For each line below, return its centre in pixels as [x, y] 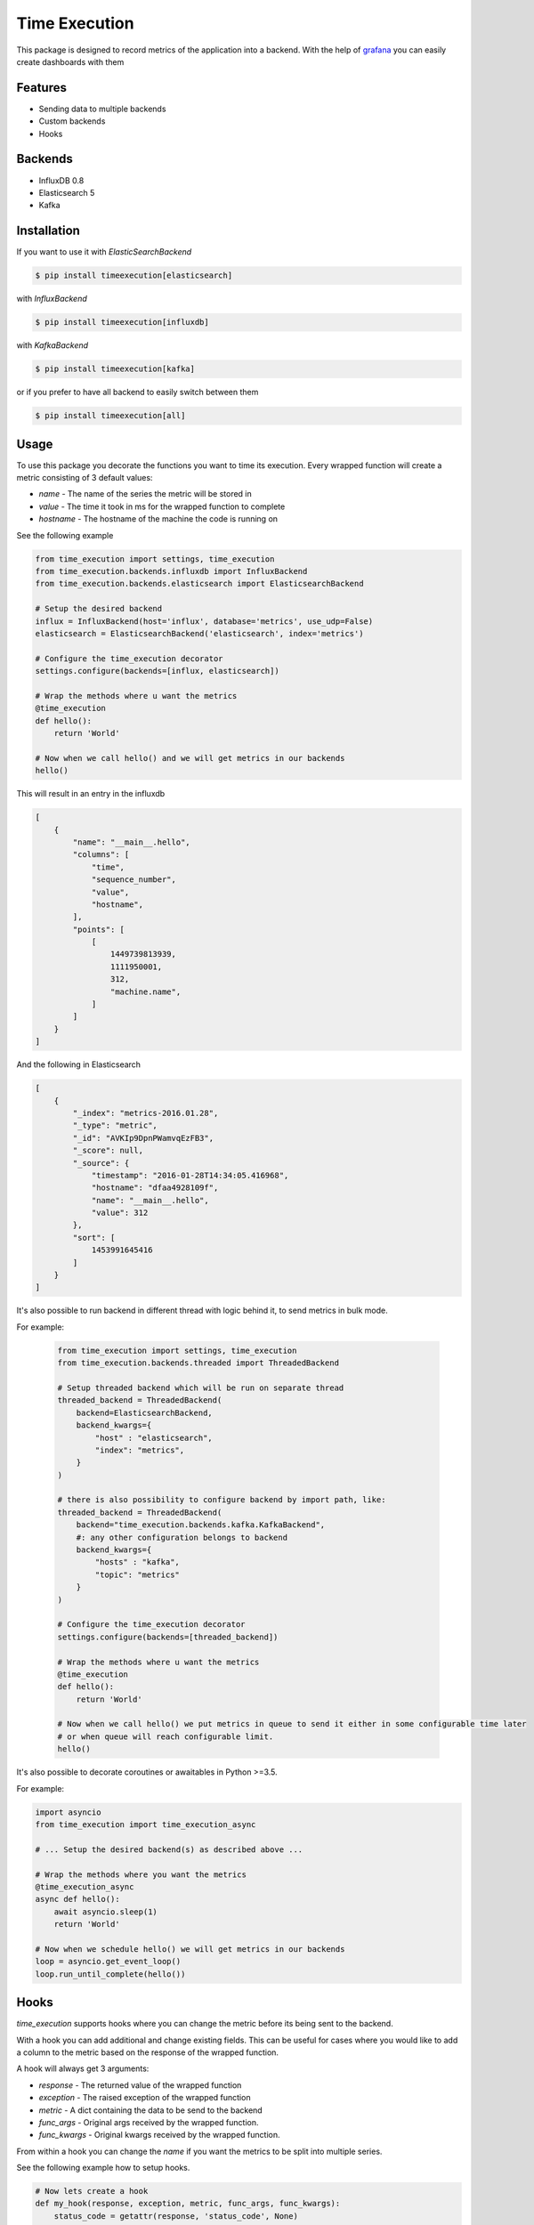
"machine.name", [146, 991]
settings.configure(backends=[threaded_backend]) [168, 1637]
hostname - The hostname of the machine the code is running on [158, 519]
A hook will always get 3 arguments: [83, 2068]
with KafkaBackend [53, 345]
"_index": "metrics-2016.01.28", [146, 1113]
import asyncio [68, 1812]
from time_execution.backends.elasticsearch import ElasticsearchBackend [199, 584]
